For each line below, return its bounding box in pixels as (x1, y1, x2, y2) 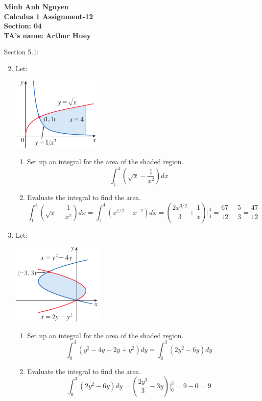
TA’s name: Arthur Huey (4, 30, 91, 40)
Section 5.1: (4, 47, 39, 57)
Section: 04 (4, 21, 42, 31)
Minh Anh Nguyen (4, 1, 69, 11)
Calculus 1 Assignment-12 (4, 11, 93, 21)
